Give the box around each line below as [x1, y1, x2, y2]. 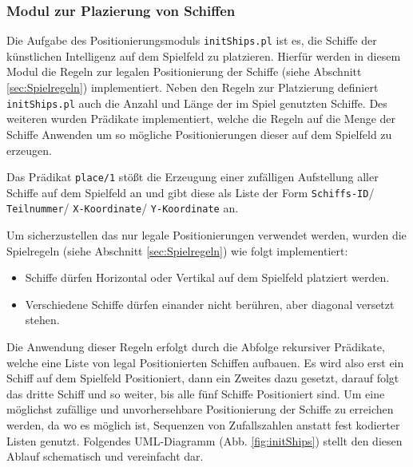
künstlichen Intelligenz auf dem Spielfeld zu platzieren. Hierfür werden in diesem [6, 47, 401, 64]
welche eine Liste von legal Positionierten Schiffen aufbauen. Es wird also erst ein [6, 354, 404, 370]
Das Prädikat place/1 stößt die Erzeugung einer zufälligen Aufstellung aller [6, 168, 379, 185]
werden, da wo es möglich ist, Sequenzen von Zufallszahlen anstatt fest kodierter [6, 417, 400, 433]
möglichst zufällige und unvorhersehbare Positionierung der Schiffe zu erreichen [6, 401, 394, 418]
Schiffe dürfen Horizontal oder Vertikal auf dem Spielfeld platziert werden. [25, 269, 390, 286]
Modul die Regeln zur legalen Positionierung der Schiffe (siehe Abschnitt [6, 63, 362, 80]
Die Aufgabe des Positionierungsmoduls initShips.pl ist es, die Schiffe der [6, 32, 377, 49]
